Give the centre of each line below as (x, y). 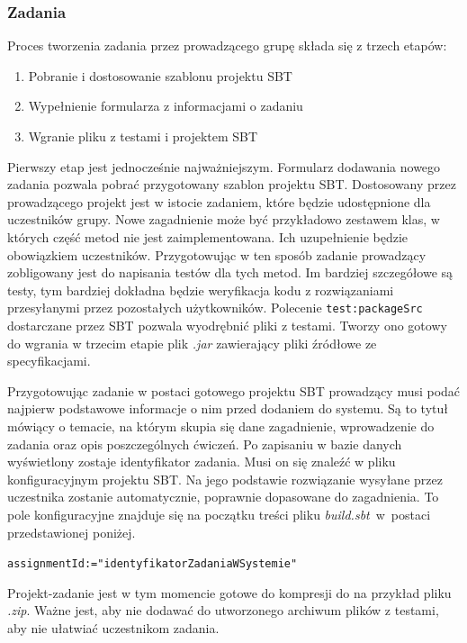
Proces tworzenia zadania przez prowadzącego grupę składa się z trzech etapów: (227, 45)
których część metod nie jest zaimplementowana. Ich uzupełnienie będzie (208, 236)
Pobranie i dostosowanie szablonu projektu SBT (160, 75)
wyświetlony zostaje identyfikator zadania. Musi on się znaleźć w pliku (202, 462)
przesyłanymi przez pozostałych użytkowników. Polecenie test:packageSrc (215, 308)
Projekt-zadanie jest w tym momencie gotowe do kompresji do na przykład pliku (229, 592)
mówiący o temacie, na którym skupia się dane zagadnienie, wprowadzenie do (221, 426)
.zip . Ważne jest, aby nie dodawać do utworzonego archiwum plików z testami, (223, 610)
